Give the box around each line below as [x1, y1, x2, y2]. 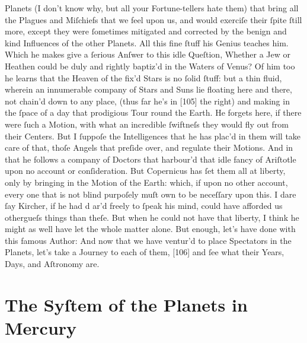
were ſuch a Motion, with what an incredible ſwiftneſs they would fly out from [5, 117, 289, 130]
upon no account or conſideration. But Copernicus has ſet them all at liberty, [5, 164, 286, 177]
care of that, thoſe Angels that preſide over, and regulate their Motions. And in [5, 141, 293, 154]
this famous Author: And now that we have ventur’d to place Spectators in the [5, 234, 292, 246]
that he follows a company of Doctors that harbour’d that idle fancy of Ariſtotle [5, 153, 296, 165]
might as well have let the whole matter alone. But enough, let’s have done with [5, 223, 296, 235]
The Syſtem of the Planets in [5, 292, 248, 316]
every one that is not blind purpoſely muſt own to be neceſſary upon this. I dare [5, 188, 296, 200]
